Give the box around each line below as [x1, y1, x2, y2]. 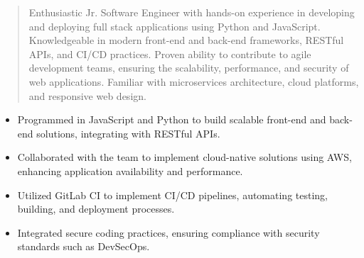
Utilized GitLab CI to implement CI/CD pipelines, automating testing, [17, 187, 328, 202]
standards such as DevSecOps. [17, 239, 150, 254]
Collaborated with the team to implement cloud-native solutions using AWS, [17, 150, 352, 164]
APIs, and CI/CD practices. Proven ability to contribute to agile [28, 46, 311, 61]
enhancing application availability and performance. [17, 163, 243, 178]
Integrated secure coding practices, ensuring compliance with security [17, 225, 320, 240]
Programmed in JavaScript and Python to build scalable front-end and [17, 112, 326, 127]
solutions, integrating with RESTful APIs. [36, 125, 220, 140]
